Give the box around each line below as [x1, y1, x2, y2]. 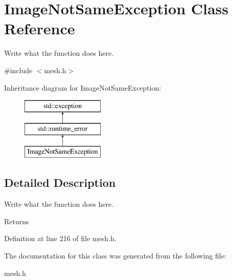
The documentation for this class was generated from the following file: [4, 250, 226, 261]
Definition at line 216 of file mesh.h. [4, 233, 117, 244]
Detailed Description [4, 175, 116, 190]
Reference [4, 18, 75, 39]
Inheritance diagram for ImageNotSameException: [4, 82, 161, 93]
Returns [4, 216, 29, 226]
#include [4, 64, 33, 75]
